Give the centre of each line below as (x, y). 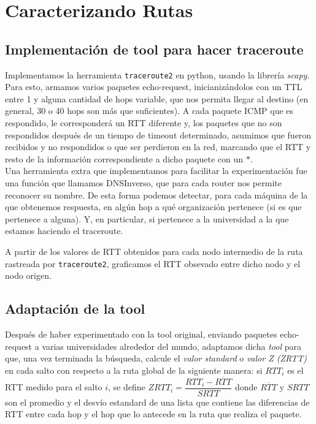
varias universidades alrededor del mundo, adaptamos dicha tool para (171, 346)
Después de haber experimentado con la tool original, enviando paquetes (141, 334)
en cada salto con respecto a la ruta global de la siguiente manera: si (134, 370)
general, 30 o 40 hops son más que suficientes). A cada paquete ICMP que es (149, 111)
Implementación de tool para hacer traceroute (154, 49)
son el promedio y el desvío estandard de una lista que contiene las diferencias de (157, 402)
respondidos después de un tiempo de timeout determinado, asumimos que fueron (158, 134)
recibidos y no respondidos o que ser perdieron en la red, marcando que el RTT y (158, 147)
